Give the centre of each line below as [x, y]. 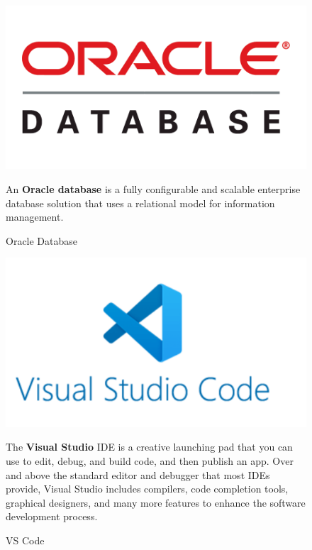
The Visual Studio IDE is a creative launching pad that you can [149, 447]
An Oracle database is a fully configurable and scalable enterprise [153, 189]
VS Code [25, 540]
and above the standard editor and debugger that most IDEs [138, 474]
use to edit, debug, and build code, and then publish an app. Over [150, 461]
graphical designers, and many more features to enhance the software [156, 502]
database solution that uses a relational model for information [140, 203]
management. [35, 217]
